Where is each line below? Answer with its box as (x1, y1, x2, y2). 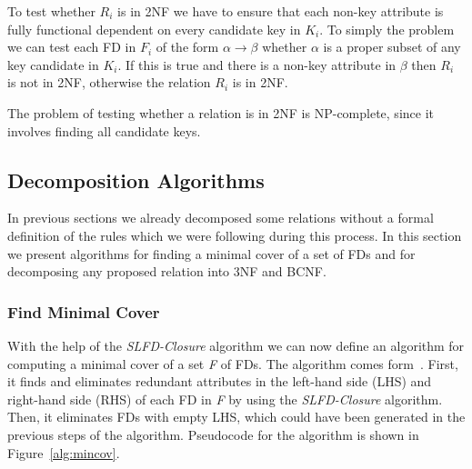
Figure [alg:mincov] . (7, 443, 120, 462)
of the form (156, 37, 219, 56)
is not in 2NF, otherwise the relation (7, 73, 211, 92)
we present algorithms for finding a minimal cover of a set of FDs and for (7, 244, 416, 263)
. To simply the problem (319, 19, 455, 38)
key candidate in (7, 55, 99, 74)
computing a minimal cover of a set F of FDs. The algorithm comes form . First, (7, 354, 458, 373)
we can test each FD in (7, 37, 136, 56)
